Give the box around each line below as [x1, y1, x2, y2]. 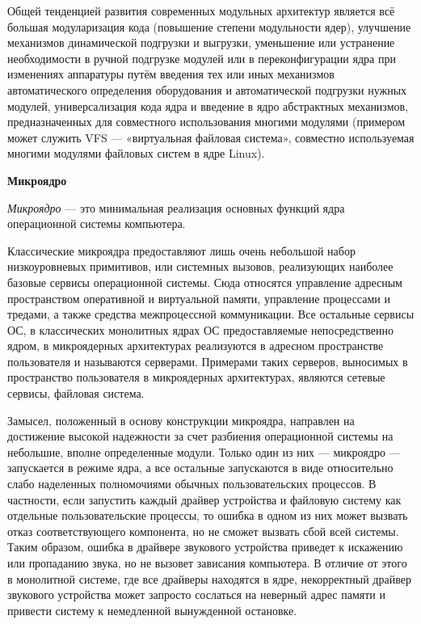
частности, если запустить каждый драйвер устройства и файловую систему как [7, 491, 402, 508]
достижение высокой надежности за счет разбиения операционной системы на [7, 428, 394, 445]
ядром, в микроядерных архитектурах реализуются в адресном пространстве [7, 337, 384, 354]
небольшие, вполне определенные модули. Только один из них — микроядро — [7, 443, 401, 460]
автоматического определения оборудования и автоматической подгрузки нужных [7, 81, 407, 98]
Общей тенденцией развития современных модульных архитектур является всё [7, 2, 395, 19]
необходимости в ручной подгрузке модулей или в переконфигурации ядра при [7, 49, 396, 66]
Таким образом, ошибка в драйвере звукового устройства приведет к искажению [7, 538, 403, 555]
